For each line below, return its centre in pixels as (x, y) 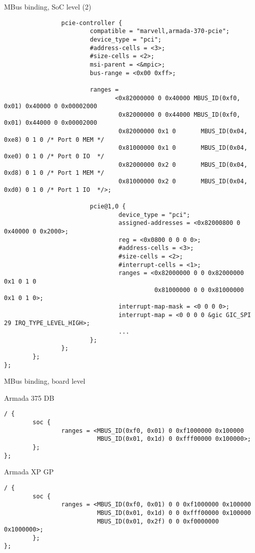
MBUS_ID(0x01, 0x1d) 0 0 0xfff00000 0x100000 (174, 513)
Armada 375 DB (29, 397)
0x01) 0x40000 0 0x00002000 (51, 106)
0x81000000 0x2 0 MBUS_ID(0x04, (183, 182)
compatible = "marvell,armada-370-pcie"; (160, 31)
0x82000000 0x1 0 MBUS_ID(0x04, (183, 131)
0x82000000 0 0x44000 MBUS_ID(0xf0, (179, 114)
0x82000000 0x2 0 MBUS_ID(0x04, (183, 165)
